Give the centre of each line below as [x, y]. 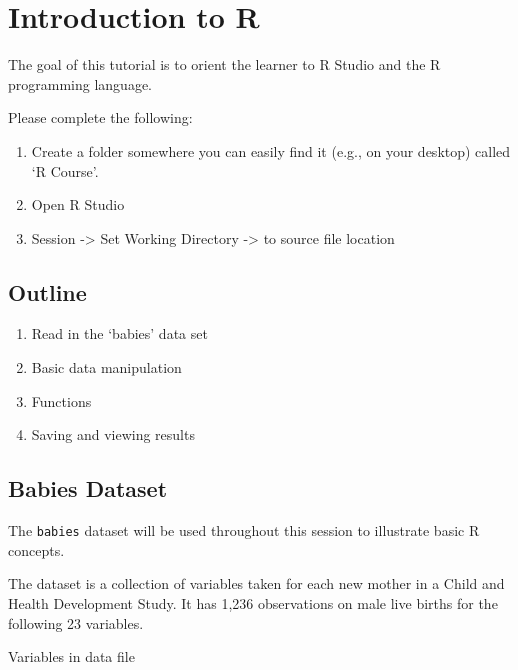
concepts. [36, 549]
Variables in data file [71, 656]
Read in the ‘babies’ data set [119, 333]
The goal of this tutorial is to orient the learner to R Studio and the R [224, 64]
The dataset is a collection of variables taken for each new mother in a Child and [256, 583]
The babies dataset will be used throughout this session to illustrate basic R [244, 530]
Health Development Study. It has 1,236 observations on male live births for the [253, 602]
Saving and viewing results [113, 434]
